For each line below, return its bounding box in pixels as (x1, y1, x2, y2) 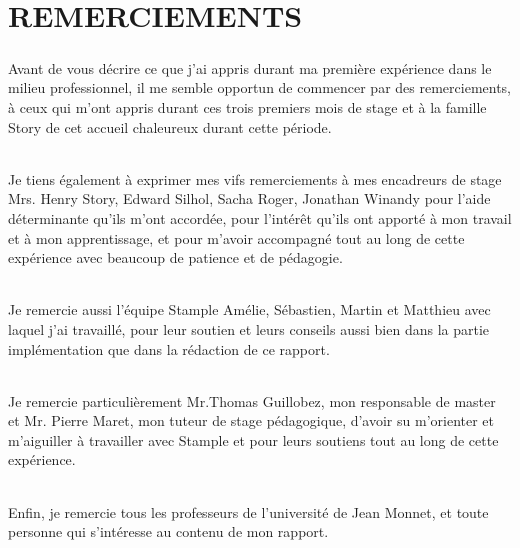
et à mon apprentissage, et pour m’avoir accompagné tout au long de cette (8, 227, 465, 248)
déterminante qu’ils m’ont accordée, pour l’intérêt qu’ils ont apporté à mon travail (8, 207, 512, 228)
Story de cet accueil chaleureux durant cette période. (8, 116, 332, 137)
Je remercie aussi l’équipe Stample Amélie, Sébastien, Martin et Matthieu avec (8, 299, 491, 320)
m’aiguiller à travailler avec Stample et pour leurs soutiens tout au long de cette (8, 429, 499, 450)
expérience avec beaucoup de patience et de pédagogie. (8, 247, 343, 268)
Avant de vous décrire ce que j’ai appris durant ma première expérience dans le (8, 57, 492, 78)
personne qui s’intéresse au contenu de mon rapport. (8, 521, 329, 542)
